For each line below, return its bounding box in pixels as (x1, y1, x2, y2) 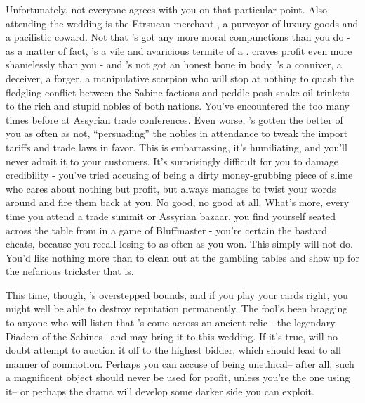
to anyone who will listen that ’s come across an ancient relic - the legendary (6, 315, 336, 330)
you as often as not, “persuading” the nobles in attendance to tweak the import (6, 126, 348, 141)
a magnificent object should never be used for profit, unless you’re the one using (6, 370, 350, 385)
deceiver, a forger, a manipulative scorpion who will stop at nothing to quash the (6, 70, 354, 85)
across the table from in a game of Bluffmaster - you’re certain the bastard (6, 222, 328, 237)
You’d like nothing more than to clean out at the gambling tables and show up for (6, 250, 359, 264)
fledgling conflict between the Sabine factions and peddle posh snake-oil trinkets (6, 84, 350, 99)
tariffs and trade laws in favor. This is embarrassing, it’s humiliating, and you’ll (6, 139, 347, 154)
